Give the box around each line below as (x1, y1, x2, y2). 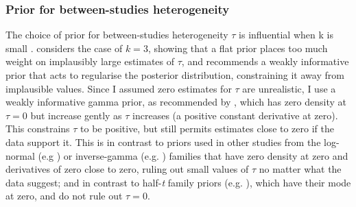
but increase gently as (30, 108, 122, 122)
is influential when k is (239, 27, 333, 42)
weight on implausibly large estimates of (5, 54, 175, 69)
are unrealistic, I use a (242, 81, 336, 95)
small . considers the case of (5, 40, 123, 55)
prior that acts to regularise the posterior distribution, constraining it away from (5, 68, 344, 82)
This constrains (5, 121, 70, 136)
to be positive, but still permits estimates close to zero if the (80, 121, 334, 136)
